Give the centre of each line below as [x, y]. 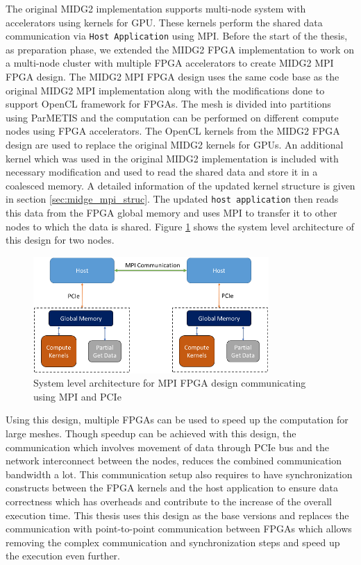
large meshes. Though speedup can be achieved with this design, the [151, 433]
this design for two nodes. [60, 240]
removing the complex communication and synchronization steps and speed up [173, 542]
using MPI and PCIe [77, 396]
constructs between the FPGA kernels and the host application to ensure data [172, 488]
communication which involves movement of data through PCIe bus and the [167, 447]
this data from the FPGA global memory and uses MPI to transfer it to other [171, 213]
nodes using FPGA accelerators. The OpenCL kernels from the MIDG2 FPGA [173, 131]
